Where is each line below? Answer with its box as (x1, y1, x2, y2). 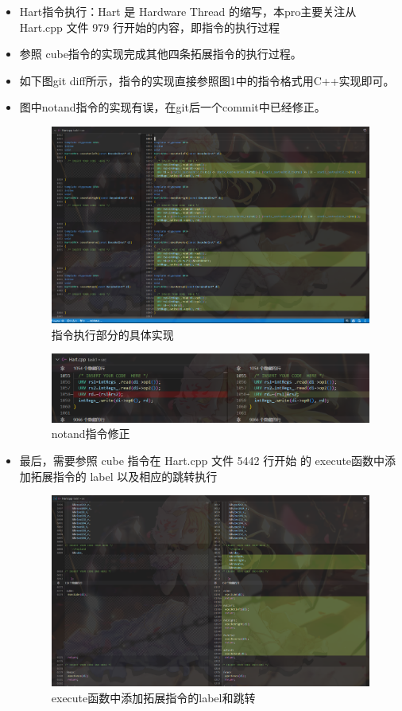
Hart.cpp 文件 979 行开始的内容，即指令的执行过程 (19, 18, 280, 35)
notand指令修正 (51, 425, 130, 442)
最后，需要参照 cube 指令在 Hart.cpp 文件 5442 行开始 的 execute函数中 (19, 451, 385, 468)
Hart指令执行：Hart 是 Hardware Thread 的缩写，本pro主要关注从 (19, 3, 357, 19)
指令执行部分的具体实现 (51, 326, 174, 342)
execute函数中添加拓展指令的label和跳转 (51, 689, 256, 705)
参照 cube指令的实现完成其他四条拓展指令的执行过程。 (19, 45, 302, 62)
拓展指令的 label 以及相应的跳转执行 (30, 467, 218, 484)
